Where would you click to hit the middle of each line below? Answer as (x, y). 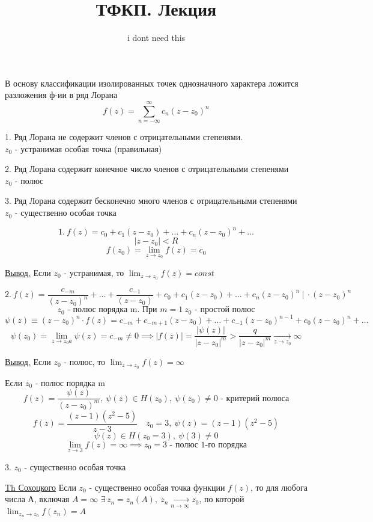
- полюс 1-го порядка (208, 445)
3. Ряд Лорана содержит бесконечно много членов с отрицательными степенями (151, 201)
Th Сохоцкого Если (41, 487)
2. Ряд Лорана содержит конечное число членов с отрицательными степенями (147, 169)
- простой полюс (225, 310)
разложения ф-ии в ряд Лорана (61, 95)
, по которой (222, 499)
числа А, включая (37, 499)
